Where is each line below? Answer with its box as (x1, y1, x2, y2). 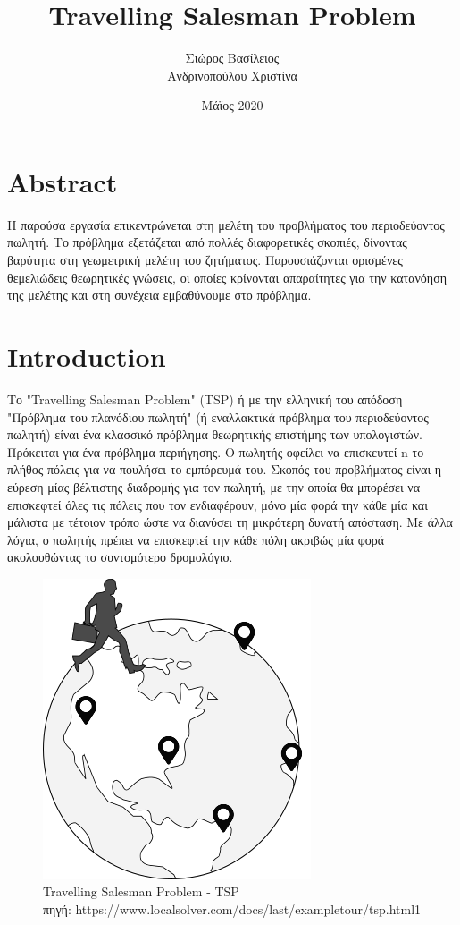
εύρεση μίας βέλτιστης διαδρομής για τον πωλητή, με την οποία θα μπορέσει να (7, 477, 421, 496)
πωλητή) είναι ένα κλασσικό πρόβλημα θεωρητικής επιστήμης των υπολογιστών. (7, 425, 422, 444)
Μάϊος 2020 (201, 96, 263, 115)
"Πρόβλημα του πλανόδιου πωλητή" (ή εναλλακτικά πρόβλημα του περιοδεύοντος (7, 407, 429, 426)
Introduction (7, 338, 166, 374)
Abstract (7, 163, 118, 199)
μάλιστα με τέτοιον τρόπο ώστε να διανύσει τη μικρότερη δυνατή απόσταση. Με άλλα (7, 513, 453, 531)
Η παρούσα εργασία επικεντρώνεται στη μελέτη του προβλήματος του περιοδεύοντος (7, 215, 445, 233)
